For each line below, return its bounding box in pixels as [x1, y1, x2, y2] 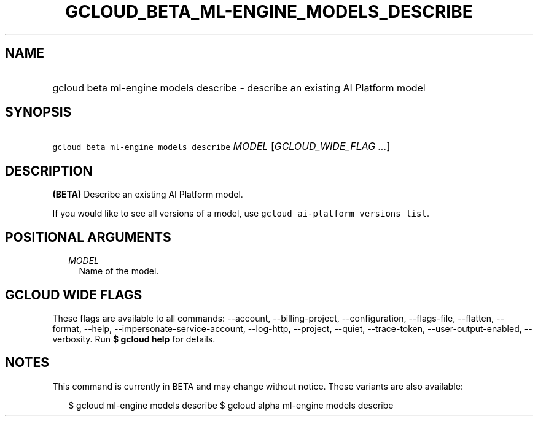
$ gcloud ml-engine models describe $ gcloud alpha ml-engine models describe [68, 400, 394, 411]
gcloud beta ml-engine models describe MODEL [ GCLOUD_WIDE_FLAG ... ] [52, 140, 391, 153]
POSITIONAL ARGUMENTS [5, 229, 171, 245]
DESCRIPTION [5, 163, 93, 179]
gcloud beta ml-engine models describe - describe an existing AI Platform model [52, 81, 426, 94]
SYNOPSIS [5, 104, 72, 120]
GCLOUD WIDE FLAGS [5, 287, 142, 303]
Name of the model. [79, 266, 159, 277]
